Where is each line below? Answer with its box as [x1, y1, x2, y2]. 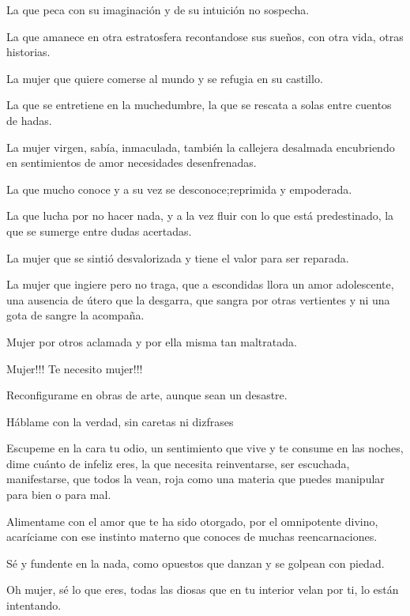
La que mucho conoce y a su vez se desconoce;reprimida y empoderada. [6, 180, 352, 197]
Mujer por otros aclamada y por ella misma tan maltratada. [6, 333, 297, 350]
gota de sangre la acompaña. [6, 307, 145, 323]
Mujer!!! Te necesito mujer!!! [6, 360, 143, 376]
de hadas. [6, 111, 52, 128]
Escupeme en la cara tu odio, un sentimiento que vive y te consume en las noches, [6, 440, 404, 456]
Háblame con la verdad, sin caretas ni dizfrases [6, 413, 234, 429]
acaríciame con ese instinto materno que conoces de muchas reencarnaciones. [6, 528, 378, 545]
